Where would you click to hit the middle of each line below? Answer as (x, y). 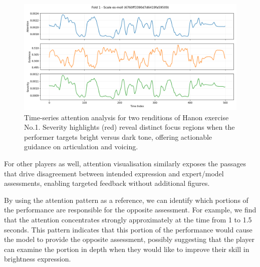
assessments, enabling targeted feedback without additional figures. (107, 183)
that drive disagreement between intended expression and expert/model (114, 173)
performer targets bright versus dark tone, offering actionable (118, 137)
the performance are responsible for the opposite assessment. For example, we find (130, 210)
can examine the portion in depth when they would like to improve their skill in (127, 249)
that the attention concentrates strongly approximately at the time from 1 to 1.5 (128, 219)
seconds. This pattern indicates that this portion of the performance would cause (128, 229)
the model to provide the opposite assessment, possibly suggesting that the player (129, 239)
